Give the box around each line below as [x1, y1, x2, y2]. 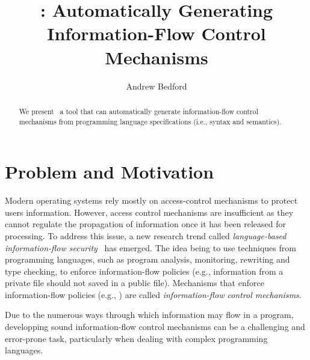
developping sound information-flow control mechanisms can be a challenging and [5, 320, 305, 333]
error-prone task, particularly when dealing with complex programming [5, 332, 268, 344]
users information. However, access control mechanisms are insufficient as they [5, 206, 294, 218]
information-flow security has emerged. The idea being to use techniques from [5, 241, 296, 254]
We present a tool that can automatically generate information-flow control [19, 106, 259, 116]
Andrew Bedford [126, 79, 187, 92]
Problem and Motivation [5, 159, 214, 184]
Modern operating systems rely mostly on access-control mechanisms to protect [5, 194, 298, 207]
